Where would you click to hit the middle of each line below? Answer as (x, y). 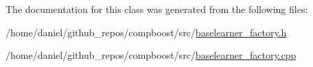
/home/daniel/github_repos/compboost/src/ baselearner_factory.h (146, 32)
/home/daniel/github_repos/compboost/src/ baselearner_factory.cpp (151, 55)
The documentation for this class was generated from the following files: (157, 9)
